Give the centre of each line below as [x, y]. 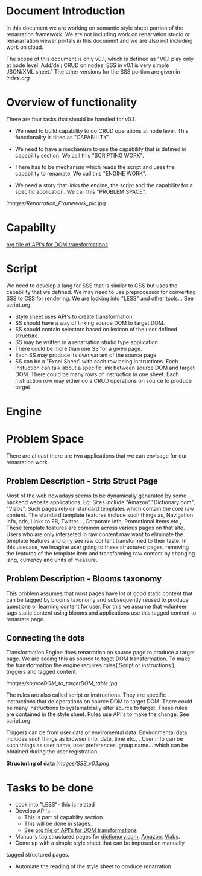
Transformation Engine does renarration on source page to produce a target [100, 653]
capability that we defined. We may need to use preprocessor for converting [101, 292]
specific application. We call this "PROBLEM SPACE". [80, 191]
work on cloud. [25, 47]
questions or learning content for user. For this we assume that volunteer [96, 606]
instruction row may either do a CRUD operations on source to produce [103, 380]
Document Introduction [66, 11]
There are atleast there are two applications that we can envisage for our [97, 456]
